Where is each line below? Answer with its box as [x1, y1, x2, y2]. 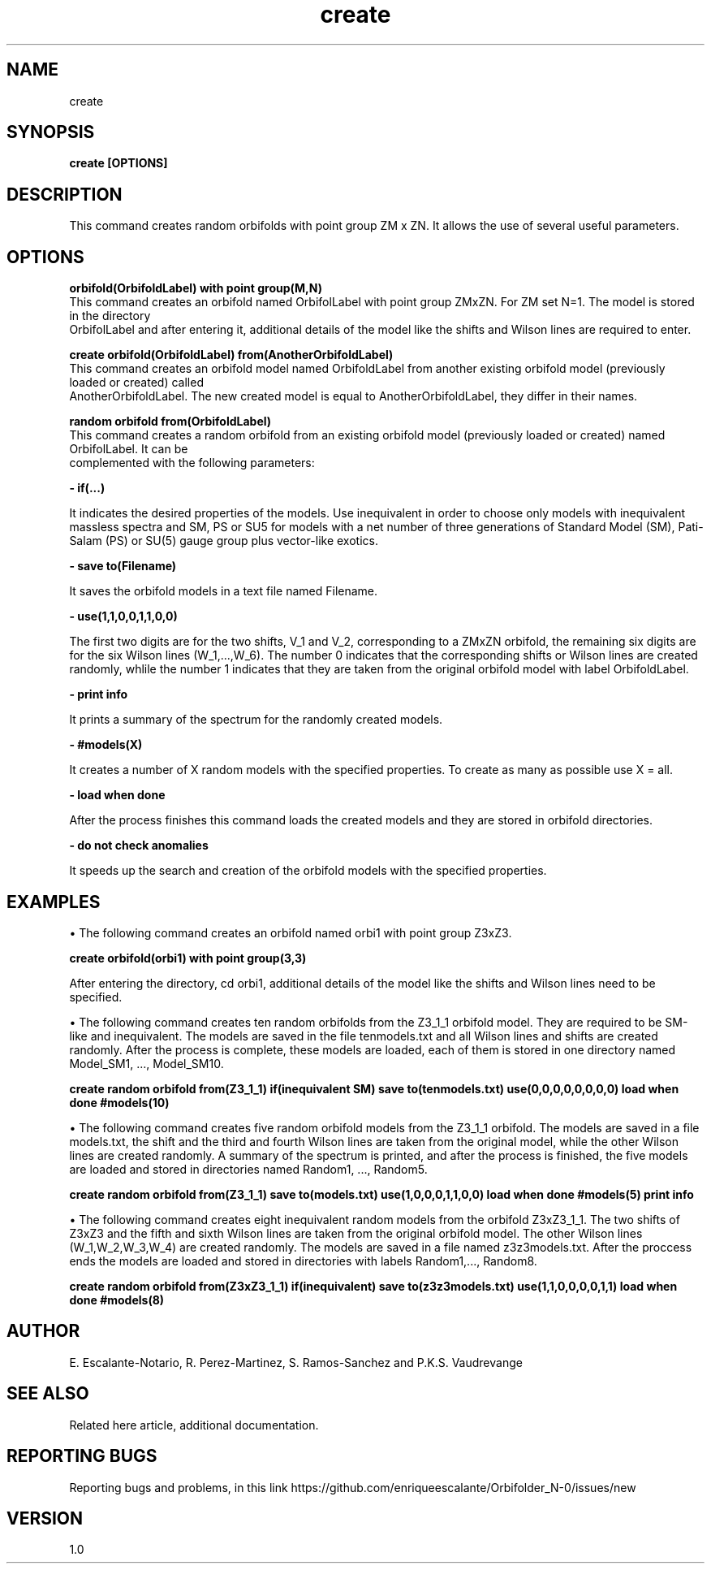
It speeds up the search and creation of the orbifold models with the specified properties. [69, 863, 547, 878]
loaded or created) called [69, 375, 204, 390]
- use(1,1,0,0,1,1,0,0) [69, 609, 178, 624]
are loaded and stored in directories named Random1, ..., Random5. [69, 1161, 428, 1176]
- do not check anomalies [69, 838, 209, 853]
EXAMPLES [6, 891, 101, 912]
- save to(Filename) [69, 559, 177, 573]
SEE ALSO [6, 1383, 89, 1404]
